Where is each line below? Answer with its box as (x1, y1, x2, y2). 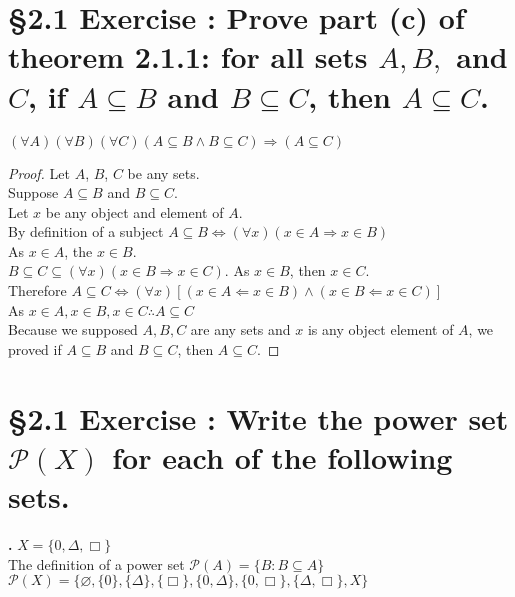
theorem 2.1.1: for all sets (8, 36, 368, 77)
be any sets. (127, 162, 200, 183)
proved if (8, 338, 62, 359)
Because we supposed (8, 319, 138, 340)
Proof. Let (8, 162, 70, 183)
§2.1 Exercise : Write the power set (8, 397, 509, 438)
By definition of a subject (8, 221, 164, 242)
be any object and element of (45, 201, 224, 222)
